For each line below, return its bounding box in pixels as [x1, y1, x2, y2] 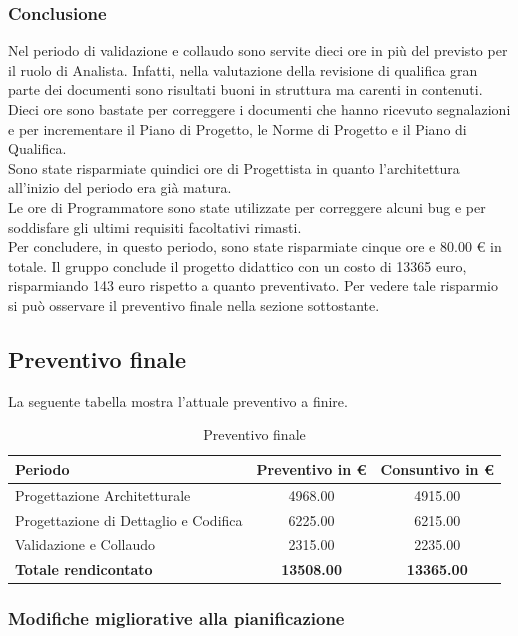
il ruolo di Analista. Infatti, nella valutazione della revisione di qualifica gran [8, 59, 478, 80]
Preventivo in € [256, 458, 367, 479]
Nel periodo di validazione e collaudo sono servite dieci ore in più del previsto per [8, 40, 508, 61]
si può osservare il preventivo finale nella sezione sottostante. [8, 294, 380, 315]
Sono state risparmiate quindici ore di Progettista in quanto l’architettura [8, 157, 460, 178]
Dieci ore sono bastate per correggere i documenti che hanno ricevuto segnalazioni [8, 99, 511, 119]
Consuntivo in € [380, 458, 495, 479]
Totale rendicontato [15, 559, 153, 580]
